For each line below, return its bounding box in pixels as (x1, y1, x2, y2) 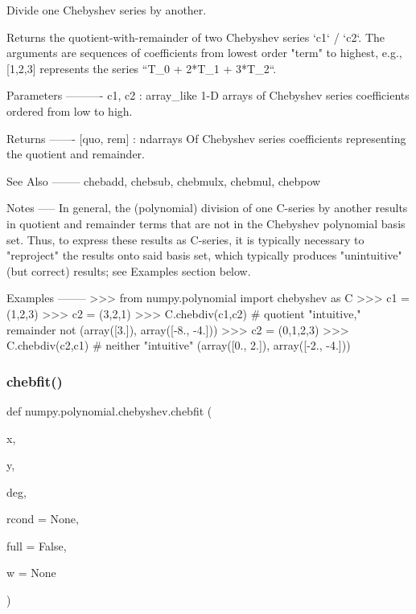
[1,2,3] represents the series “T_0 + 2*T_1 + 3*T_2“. (6, 59, 277, 76)
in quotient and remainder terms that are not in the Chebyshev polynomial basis (6, 215, 406, 231)
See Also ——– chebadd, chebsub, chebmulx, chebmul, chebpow (6, 172, 321, 189)
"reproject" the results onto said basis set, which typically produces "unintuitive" (6, 247, 402, 264)
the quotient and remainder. (6, 145, 145, 162)
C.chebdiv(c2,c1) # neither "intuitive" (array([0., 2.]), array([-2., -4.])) (6, 337, 351, 354)
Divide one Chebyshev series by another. (6, 2, 207, 18)
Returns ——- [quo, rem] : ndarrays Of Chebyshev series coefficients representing (6, 129, 406, 146)
